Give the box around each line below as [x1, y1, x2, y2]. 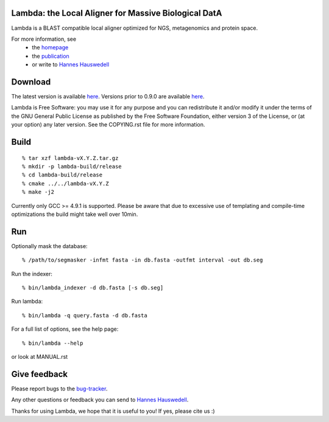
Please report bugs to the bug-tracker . [11, 385, 108, 392]
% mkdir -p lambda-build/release [22, 163, 122, 170]
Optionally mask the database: [11, 242, 88, 249]
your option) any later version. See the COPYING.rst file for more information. [11, 121, 205, 128]
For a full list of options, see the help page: [11, 325, 119, 333]
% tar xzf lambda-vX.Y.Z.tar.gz [22, 154, 119, 161]
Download [11, 77, 51, 87]
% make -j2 [22, 189, 55, 196]
